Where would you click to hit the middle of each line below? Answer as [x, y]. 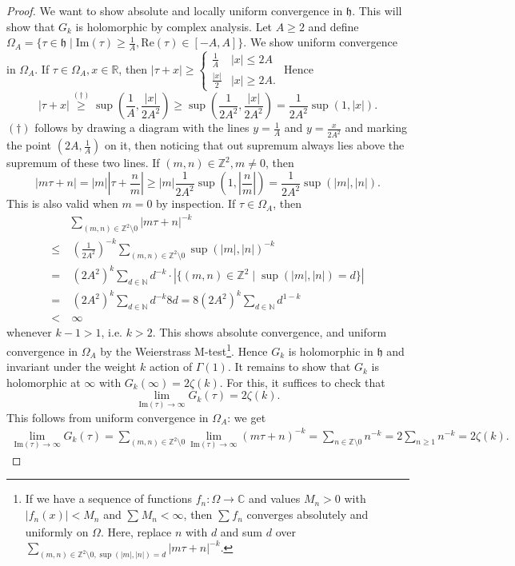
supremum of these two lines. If [83, 163]
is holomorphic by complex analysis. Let [174, 26]
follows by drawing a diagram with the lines [142, 128]
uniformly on [57, 531]
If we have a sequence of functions [108, 498]
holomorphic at [44, 382]
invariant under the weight [72, 367]
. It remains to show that [289, 367]
